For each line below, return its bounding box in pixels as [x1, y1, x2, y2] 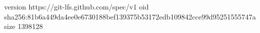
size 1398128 [4, 21, 43, 31]
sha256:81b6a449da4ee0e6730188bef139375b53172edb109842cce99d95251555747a [4, 11, 256, 21]
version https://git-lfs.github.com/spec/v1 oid [4, 1, 149, 11]
